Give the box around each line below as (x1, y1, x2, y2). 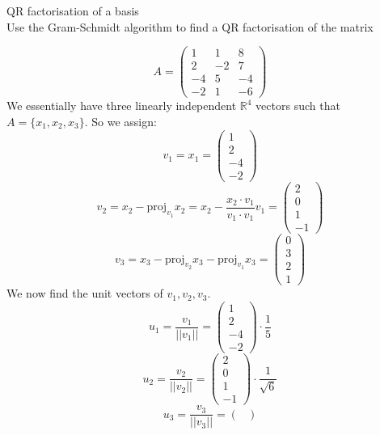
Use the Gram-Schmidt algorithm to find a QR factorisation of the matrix (6, 18, 374, 35)
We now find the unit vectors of (6, 285, 163, 302)
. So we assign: (84, 112, 157, 129)
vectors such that (255, 97, 340, 114)
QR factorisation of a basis (6, 2, 139, 19)
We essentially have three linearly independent (6, 97, 237, 114)
